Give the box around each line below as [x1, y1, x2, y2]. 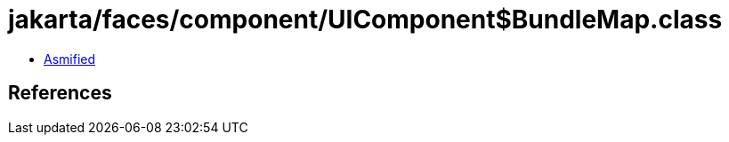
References [8, 82, 112, 105]
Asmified [44, 51, 96, 67]
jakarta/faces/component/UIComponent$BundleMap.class [8, 4, 723, 35]
